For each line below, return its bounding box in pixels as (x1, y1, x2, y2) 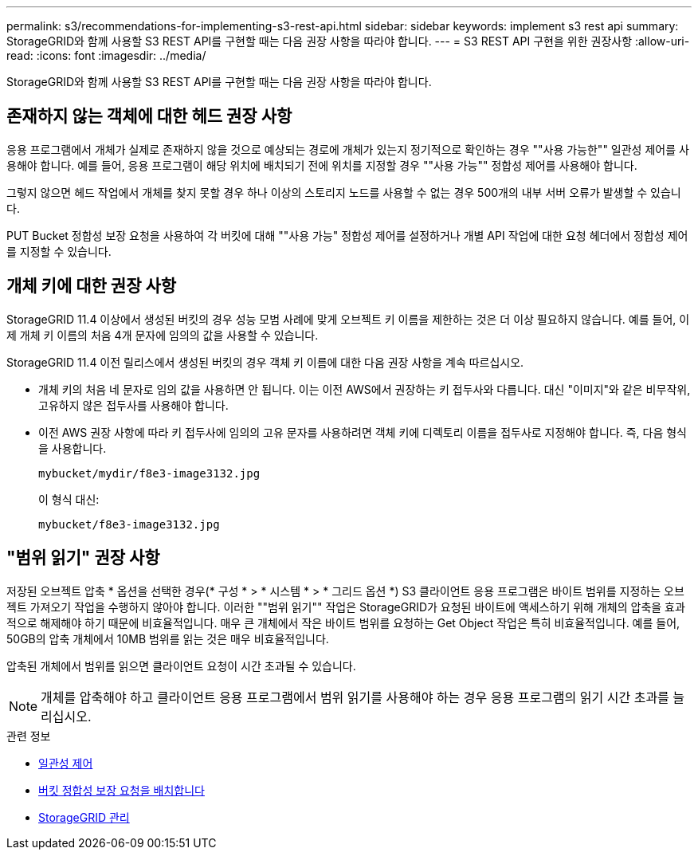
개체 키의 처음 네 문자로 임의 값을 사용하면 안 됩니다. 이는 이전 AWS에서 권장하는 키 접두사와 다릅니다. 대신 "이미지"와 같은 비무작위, (38, 382, 691, 396)
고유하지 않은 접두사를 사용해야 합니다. (38, 398, 229, 412)
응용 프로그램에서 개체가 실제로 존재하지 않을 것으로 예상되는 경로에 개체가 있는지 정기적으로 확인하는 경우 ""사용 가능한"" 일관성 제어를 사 (6, 142, 689, 156)
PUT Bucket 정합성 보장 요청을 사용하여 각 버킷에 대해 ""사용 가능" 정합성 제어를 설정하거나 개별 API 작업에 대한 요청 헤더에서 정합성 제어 (6, 228, 688, 242)
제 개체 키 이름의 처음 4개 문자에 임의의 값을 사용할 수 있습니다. (6, 328, 319, 342)
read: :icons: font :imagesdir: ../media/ (6, 49, 206, 62)
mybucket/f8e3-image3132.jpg (38, 517, 220, 531)
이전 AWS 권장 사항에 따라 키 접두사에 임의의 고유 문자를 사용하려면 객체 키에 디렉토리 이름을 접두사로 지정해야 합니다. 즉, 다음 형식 (38, 425, 687, 439)
